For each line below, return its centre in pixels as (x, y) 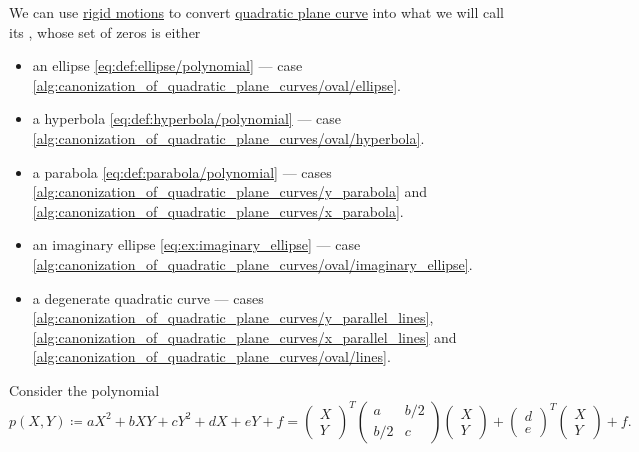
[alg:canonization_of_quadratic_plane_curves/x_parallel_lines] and (244, 336)
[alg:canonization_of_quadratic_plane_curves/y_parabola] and (230, 191)
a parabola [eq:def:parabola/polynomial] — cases (182, 171)
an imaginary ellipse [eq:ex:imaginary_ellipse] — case (196, 244)
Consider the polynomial (84, 389)
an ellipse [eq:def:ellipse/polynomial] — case (167, 65)
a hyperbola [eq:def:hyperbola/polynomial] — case (187, 118)
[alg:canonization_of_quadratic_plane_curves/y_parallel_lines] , (233, 317)
